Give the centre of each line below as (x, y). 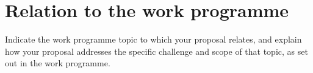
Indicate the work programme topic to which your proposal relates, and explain (153, 39)
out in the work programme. (58, 63)
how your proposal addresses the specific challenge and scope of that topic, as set (156, 51)
